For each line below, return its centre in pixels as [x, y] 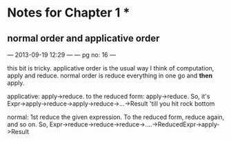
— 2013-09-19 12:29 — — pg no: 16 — [61, 55]
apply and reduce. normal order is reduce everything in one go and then [110, 75]
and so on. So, [28, 124]
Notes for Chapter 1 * [69, 13]
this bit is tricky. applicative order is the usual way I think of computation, [111, 68]
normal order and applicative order [83, 38]
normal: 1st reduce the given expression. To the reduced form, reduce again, [116, 117]
